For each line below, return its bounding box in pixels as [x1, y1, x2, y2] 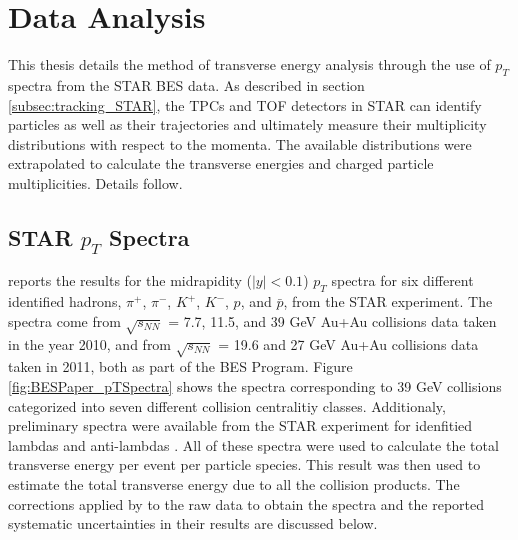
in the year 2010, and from [8, 333, 172, 354]
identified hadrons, [8, 291, 122, 312]
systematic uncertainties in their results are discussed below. [8, 513, 378, 534]
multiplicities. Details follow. [8, 172, 183, 193]
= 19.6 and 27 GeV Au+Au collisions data [218, 333, 479, 354]
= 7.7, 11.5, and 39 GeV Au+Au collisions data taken [168, 310, 497, 331]
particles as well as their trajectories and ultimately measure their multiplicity [8, 114, 487, 135]
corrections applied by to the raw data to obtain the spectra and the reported [8, 493, 485, 514]
